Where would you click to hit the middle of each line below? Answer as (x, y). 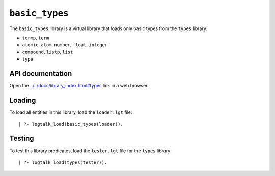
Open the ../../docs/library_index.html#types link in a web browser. (79, 86)
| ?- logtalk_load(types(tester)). (63, 162)
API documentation (41, 74)
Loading (23, 100)
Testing (22, 139)
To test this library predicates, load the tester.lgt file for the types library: (90, 151)
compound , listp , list (48, 52)
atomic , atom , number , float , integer (65, 45)
